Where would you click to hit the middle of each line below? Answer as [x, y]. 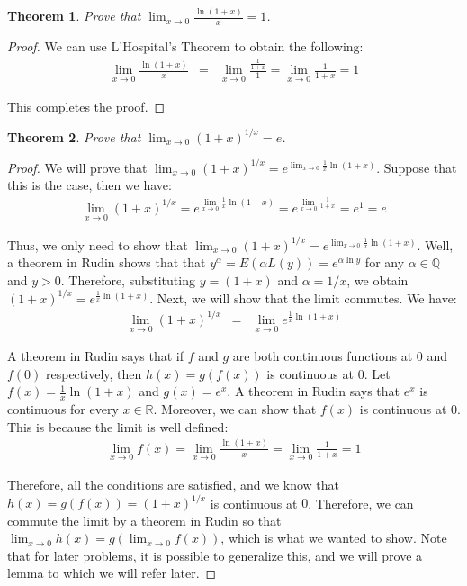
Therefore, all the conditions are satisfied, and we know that [174, 484]
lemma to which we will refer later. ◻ [112, 573]
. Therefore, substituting [128, 279]
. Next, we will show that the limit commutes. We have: [303, 298]
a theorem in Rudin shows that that [107, 262]
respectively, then [94, 373]
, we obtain [377, 279]
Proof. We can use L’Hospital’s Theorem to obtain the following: [185, 46]
